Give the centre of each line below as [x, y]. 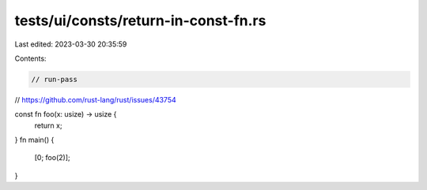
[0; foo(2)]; [52, 158]
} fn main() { [34, 140]
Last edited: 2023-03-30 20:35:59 [71, 44]
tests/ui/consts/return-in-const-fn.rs [140, 20]
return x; [48, 125]
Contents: [30, 58]
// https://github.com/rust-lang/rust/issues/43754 [96, 99]
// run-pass [55, 79]
